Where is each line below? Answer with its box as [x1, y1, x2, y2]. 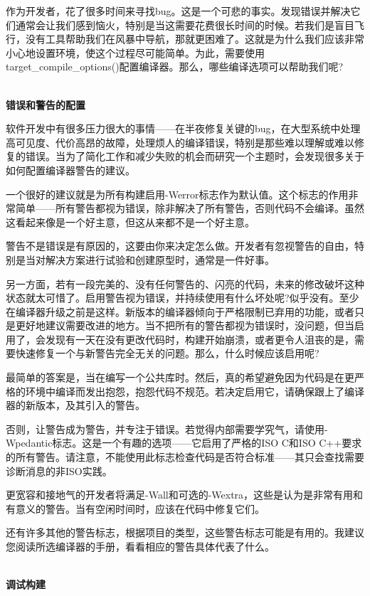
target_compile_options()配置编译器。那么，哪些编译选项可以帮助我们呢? [6, 59, 344, 74]
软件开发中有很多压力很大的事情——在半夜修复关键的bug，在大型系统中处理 [6, 121, 361, 136]
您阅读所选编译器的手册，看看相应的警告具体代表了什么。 [6, 539, 275, 553]
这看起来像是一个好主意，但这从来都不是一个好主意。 [6, 214, 255, 229]
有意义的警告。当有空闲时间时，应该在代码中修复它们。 [6, 501, 265, 516]
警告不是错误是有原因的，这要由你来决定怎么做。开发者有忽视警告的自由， [6, 238, 354, 253]
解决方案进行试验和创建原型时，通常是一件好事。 [45, 252, 275, 267]
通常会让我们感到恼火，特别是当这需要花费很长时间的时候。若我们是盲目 [15, 17, 354, 32]
